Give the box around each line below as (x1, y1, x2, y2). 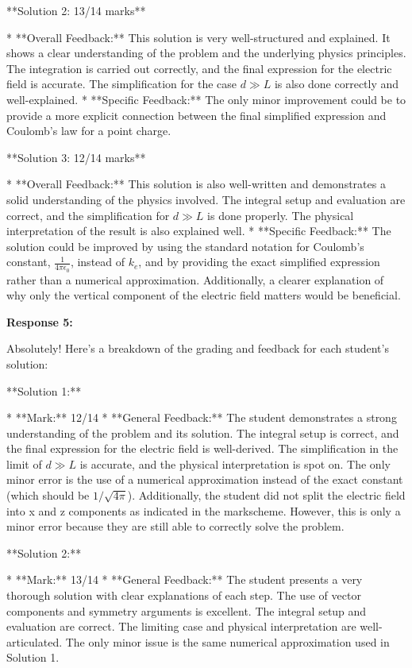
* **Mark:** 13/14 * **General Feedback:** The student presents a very (6, 571, 363, 588)
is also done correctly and (274, 75, 399, 92)
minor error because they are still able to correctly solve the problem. (6, 518, 345, 535)
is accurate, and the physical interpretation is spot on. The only (79, 455, 391, 472)
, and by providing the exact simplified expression (138, 253, 380, 270)
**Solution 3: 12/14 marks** (6, 149, 146, 165)
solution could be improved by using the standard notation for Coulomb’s (6, 237, 364, 254)
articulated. (6, 633, 63, 650)
